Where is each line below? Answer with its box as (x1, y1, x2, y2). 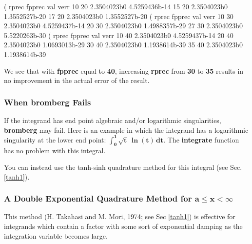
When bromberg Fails (4, 96, 91, 108)
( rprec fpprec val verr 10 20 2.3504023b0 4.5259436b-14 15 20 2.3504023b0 (4, 1, 228, 11)
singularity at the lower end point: (4, 134, 106, 144)
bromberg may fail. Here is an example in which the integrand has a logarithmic (4, 124, 249, 135)
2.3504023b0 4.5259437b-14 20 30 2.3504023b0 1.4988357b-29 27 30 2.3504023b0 (4, 20, 243, 31)
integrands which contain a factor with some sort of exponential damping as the (4, 221, 243, 231)
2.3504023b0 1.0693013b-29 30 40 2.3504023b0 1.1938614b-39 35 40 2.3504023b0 (4, 40, 243, 50)
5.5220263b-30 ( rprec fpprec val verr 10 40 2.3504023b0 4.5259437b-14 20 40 (4, 30, 233, 40)
